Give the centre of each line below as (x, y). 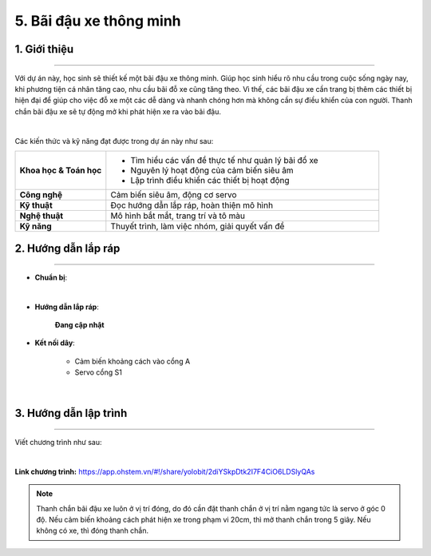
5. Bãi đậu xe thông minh (98, 21)
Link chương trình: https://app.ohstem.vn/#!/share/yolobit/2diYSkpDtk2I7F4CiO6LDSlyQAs (165, 471)
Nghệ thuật (42, 216)
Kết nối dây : (55, 343)
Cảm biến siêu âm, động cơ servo (174, 194)
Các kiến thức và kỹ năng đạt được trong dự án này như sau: (114, 141)
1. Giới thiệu (44, 49)
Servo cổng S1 (99, 372)
